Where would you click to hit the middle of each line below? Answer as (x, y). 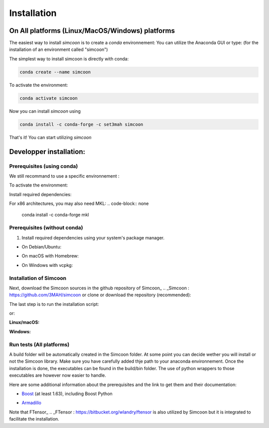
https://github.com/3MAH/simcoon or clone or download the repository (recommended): (100, 295)
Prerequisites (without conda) (46, 228)
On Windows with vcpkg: (47, 265)
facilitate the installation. (34, 419)
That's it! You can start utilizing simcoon (50, 137)
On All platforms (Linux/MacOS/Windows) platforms (92, 31)
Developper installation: (47, 151)
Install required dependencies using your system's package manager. (93, 237)
